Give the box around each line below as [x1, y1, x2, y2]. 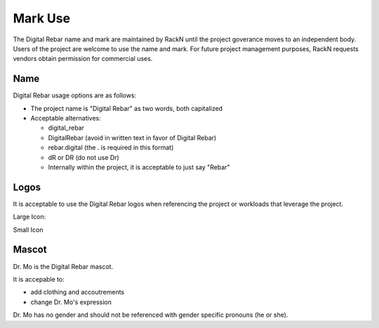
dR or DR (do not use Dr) [48, 153, 119, 161]
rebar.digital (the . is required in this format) [48, 144, 174, 152]
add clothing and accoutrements [30, 288, 125, 296]
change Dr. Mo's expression [30, 298, 112, 306]
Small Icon [13, 225, 44, 234]
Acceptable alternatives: [30, 114, 101, 123]
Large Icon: [13, 212, 46, 221]
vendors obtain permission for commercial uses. [13, 55, 153, 63]
